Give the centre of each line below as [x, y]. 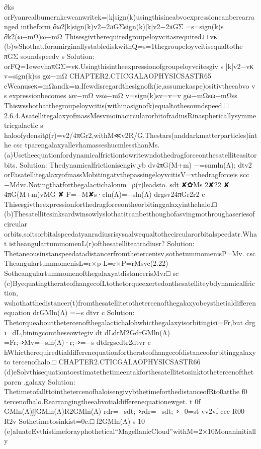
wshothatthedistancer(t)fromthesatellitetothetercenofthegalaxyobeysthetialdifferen [130, 302]
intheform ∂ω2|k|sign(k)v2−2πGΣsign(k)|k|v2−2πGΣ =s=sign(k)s [122, 26]
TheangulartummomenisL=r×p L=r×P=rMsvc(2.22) [86, 263]
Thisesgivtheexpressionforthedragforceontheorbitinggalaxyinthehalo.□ [110, 204]
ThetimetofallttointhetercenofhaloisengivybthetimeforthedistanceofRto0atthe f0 [126, 391]
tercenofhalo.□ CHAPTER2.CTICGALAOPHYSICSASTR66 [107, 362]
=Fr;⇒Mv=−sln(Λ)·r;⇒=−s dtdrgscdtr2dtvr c [77, 342]
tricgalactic [21, 125]
